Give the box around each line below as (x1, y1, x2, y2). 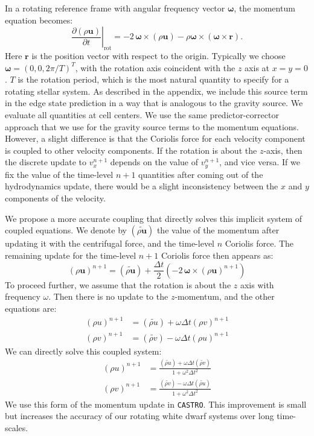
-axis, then (263, 144, 303, 156)
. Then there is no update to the (48, 290, 168, 303)
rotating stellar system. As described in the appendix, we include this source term (5, 84, 308, 97)
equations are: (5, 302, 57, 314)
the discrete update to (5, 156, 87, 168)
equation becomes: (5, 13, 73, 26)
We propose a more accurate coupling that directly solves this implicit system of (5, 212, 303, 224)
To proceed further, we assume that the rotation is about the (5, 278, 231, 291)
